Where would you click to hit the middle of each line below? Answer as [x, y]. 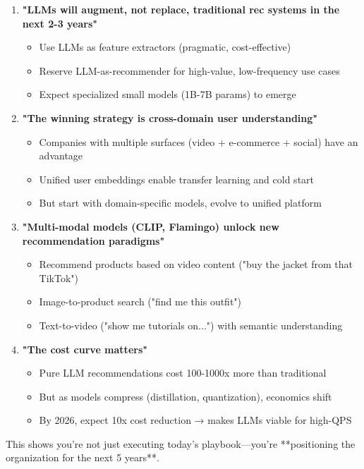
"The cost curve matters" [85, 349]
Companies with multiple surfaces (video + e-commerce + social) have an [199, 141]
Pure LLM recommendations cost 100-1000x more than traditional [183, 373]
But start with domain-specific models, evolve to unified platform [180, 203]
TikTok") [59, 278]
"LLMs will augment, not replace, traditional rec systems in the [181, 9]
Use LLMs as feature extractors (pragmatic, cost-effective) [165, 47]
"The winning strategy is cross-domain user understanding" [170, 117]
